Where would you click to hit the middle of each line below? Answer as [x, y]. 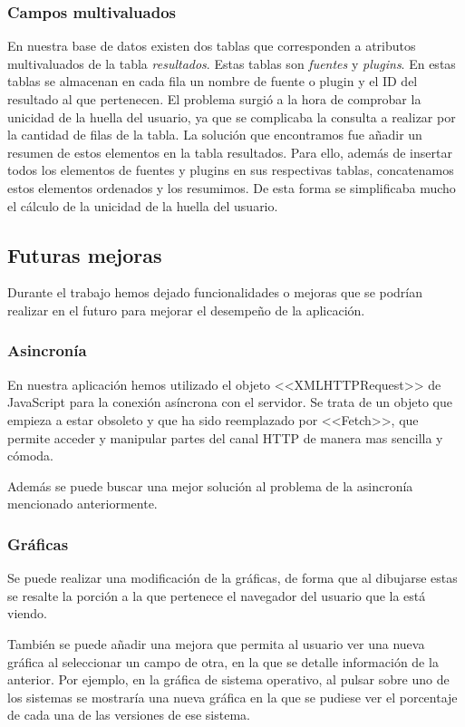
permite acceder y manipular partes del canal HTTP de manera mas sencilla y [225, 437]
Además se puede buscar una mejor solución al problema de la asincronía [210, 485]
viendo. [27, 613]
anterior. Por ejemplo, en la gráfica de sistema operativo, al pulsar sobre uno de [228, 679]
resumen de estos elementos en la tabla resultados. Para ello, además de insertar [230, 152]
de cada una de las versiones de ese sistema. [129, 715]
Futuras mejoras [85, 254]
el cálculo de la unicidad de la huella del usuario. [143, 205]
